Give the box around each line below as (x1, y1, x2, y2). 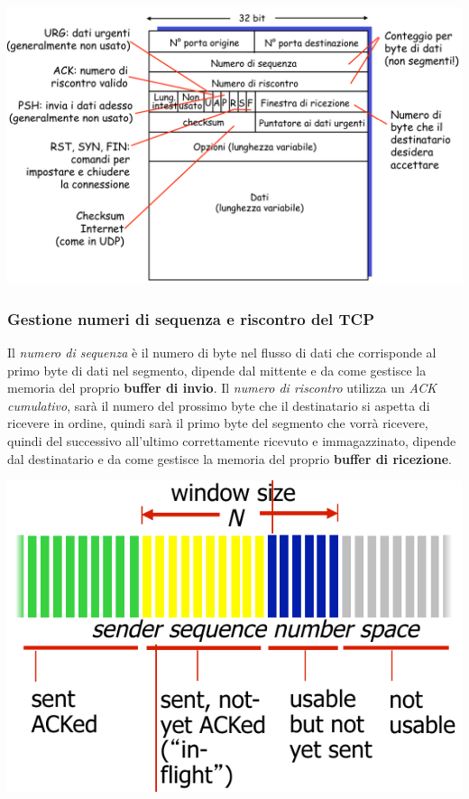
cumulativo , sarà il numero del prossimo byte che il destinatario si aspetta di (7, 395, 430, 414)
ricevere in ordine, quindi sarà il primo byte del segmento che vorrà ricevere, (7, 413, 428, 432)
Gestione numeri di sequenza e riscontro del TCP (7, 307, 375, 330)
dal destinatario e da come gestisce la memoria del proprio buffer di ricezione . (7, 449, 452, 468)
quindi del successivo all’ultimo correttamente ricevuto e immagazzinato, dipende (7, 431, 456, 450)
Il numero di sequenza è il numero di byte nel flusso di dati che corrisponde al (7, 342, 437, 361)
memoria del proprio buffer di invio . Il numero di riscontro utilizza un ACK (7, 378, 437, 397)
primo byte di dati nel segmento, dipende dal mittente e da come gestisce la (7, 360, 427, 379)
